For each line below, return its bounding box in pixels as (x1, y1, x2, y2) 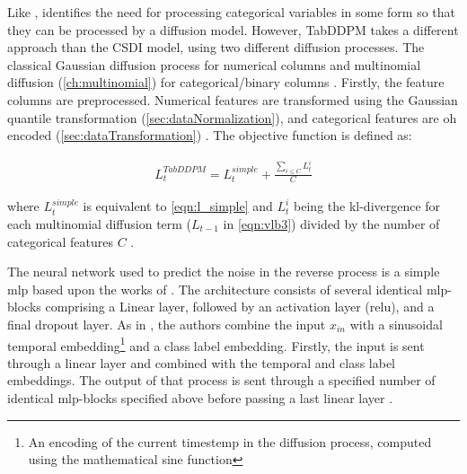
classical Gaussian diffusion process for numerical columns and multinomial (7, 55, 421, 74)
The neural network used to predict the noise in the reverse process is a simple (7, 262, 440, 281)
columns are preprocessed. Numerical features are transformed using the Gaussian (7, 90, 458, 109)
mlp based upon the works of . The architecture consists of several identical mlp (7, 279, 448, 298)
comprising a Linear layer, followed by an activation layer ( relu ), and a (45, 297, 435, 316)
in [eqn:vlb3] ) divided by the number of (223, 215, 440, 233)
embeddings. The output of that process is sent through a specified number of (7, 371, 436, 390)
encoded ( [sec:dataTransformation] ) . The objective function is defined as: (7, 126, 412, 145)
